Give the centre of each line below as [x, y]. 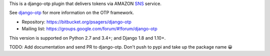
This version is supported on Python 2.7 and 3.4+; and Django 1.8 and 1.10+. [87, 38]
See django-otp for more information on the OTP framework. [72, 13]
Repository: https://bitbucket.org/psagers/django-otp [77, 22]
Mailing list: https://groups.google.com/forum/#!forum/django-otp [89, 29]
